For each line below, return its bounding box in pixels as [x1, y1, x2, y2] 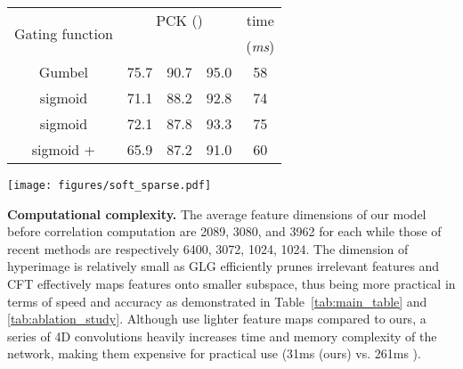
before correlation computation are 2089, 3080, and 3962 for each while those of [7, 222, 442, 241]
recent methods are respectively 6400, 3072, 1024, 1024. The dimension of [7, 239, 409, 258]
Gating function [14, 22, 113, 44]
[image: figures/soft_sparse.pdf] [7, 179, 212, 192]
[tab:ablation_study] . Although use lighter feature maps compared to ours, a [7, 309, 426, 328]
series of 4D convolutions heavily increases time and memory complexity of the [7, 326, 437, 345]
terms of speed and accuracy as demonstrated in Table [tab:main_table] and [7, 291, 427, 310]
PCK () [156, 10, 203, 30]
